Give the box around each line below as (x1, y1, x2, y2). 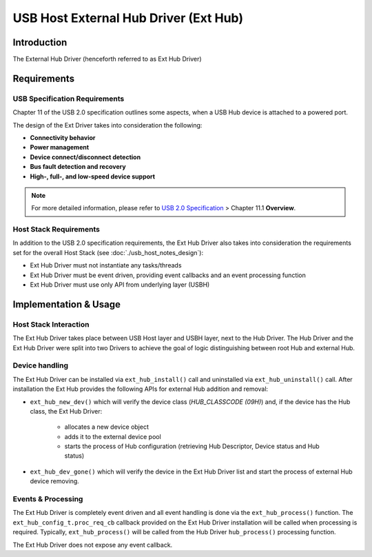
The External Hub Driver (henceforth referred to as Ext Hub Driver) (12, 55, 203, 63)
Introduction (12, 37, 68, 48)
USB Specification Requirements (12, 94, 125, 103)
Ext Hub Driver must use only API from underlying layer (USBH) (30, 281, 210, 289)
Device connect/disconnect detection (30, 152, 141, 161)
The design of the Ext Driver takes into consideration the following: (12, 121, 203, 129)
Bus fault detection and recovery (30, 163, 127, 171)
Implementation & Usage (12, 298, 121, 310)
